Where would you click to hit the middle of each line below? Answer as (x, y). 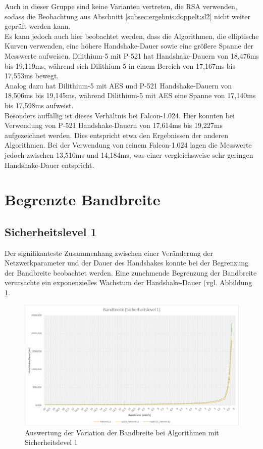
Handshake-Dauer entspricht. (49, 165)
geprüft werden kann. (38, 26)
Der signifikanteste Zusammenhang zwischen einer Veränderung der (109, 253)
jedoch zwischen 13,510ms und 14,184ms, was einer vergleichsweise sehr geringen (129, 154)
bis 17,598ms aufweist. (39, 105)
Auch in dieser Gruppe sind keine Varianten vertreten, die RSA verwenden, (121, 6)
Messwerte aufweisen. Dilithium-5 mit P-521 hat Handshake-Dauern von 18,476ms (132, 55)
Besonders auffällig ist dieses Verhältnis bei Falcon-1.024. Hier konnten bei (120, 115)
